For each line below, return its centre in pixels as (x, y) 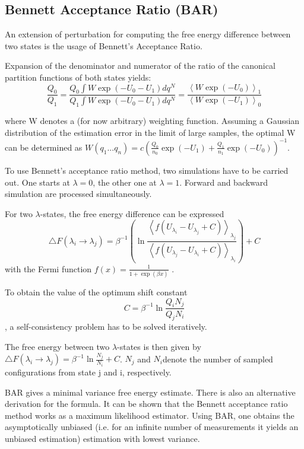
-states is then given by (159, 346)
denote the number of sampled (218, 359)
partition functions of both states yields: (78, 77)
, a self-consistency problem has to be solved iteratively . (106, 327)
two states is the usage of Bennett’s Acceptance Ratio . (104, 45)
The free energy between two (57, 346)
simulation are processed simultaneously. (78, 194)
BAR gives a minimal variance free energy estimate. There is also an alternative (150, 392)
